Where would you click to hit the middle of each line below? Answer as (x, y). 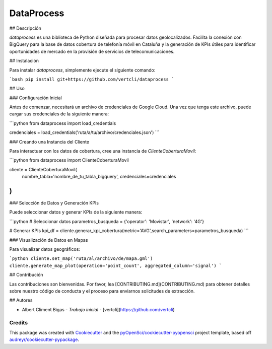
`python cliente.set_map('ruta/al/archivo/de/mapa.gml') (81, 259)
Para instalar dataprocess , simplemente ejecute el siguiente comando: (82, 70)
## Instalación (24, 61)
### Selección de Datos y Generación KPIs (54, 203)
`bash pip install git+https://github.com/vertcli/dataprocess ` (92, 79)
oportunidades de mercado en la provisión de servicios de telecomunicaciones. (92, 51)
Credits (18, 322)
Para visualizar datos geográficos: (45, 249)
